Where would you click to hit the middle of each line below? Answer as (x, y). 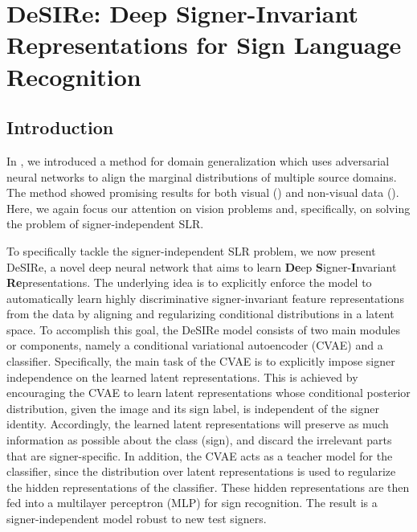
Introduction (60, 127)
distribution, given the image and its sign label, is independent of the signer (193, 408)
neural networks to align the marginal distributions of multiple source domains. (202, 176)
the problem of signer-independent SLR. (105, 224)
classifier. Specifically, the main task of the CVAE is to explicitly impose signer (201, 361)
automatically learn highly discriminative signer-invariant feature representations (205, 298)
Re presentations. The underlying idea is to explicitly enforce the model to (189, 282)
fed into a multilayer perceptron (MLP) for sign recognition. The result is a (192, 503)
